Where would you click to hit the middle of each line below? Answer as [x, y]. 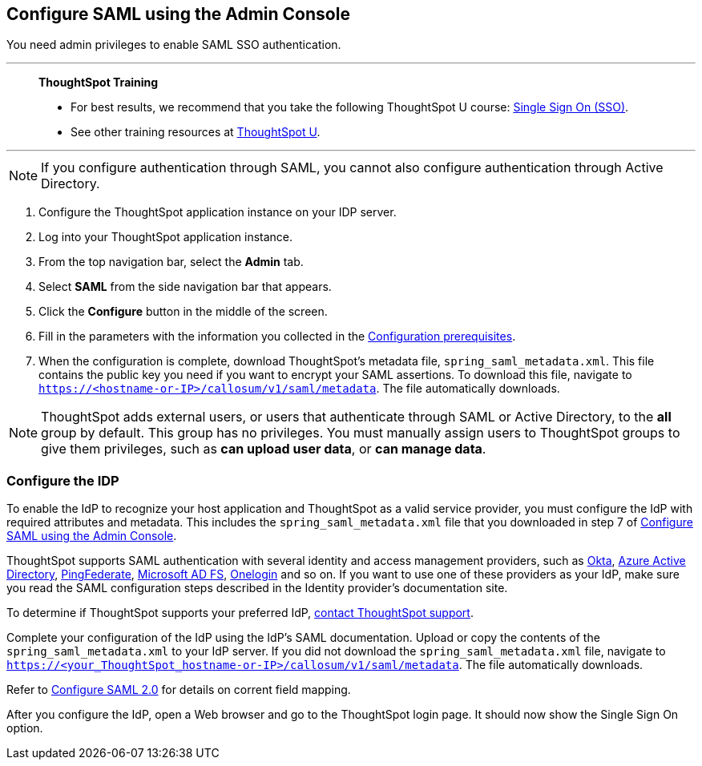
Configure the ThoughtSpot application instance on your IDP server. [218, 212]
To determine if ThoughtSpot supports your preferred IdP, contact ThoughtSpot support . [240, 613]
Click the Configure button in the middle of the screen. [183, 312]
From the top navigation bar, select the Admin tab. [171, 262]
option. [25, 728]
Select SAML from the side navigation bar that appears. [185, 287]
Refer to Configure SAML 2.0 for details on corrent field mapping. [179, 690]
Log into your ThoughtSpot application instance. [166, 237]
